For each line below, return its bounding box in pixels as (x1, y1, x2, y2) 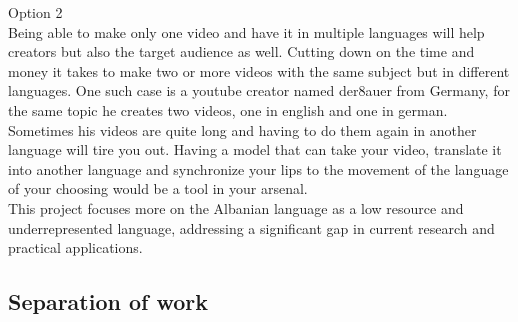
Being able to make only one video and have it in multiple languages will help (8, 21, 485, 42)
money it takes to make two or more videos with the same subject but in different (8, 60, 510, 81)
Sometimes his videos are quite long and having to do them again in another (8, 119, 477, 140)
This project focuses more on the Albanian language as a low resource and (8, 197, 464, 218)
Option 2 (8, 2, 63, 22)
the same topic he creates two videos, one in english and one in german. (8, 99, 448, 120)
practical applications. (8, 237, 143, 258)
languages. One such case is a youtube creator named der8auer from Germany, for (8, 80, 510, 101)
